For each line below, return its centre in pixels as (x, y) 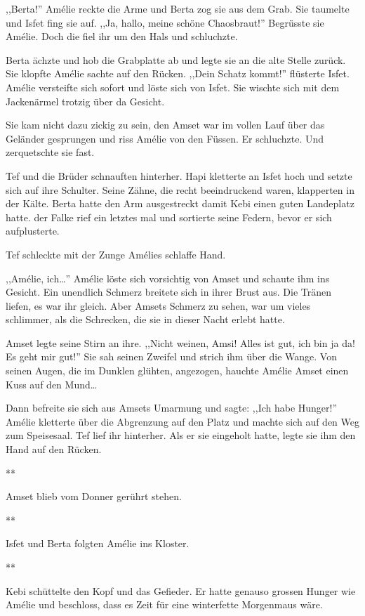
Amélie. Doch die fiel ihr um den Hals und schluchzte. (122, 36)
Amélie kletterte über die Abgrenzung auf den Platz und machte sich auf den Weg (182, 421)
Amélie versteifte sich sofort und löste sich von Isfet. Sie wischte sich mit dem (173, 87)
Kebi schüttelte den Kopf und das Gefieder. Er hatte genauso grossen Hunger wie (181, 590)
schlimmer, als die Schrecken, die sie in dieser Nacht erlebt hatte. (145, 319)
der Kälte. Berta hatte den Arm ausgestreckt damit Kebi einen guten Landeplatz (180, 203)
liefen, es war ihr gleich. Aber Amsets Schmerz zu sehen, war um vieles (158, 305)
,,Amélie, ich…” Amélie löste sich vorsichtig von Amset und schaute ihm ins (168, 278)
